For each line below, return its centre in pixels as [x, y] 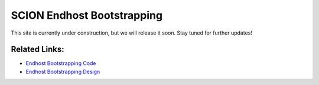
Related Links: [38, 50]
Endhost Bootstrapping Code [61, 63]
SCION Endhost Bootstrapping [87, 15]
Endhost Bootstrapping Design [63, 72]
